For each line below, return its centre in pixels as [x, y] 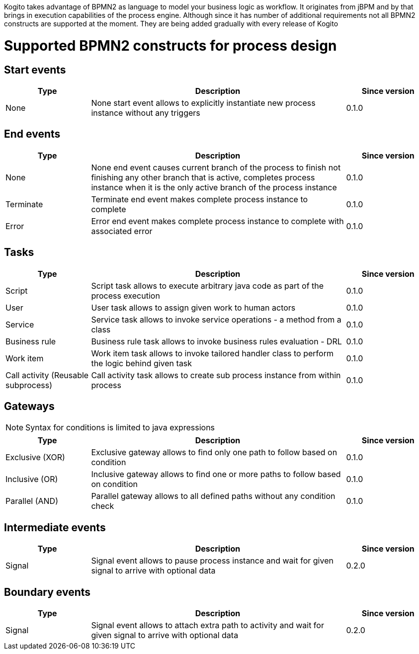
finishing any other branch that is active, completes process [203, 177]
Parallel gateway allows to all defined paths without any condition [213, 496]
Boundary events [47, 592]
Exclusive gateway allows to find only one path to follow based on [214, 452]
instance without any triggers [146, 113]
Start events [35, 70]
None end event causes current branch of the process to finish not [216, 167]
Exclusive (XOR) [35, 457]
